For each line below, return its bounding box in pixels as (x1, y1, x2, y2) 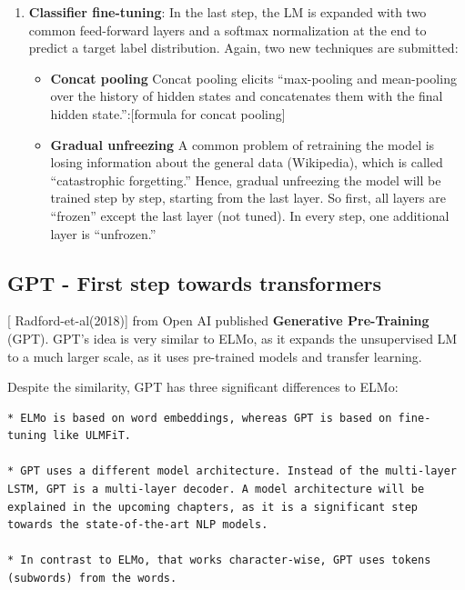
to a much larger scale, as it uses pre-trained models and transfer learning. (7, 346, 422, 365)
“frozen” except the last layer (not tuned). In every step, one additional (50, 205, 450, 225)
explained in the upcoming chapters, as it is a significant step (7, 500, 419, 514)
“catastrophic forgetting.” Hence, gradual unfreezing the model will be (50, 170, 441, 189)
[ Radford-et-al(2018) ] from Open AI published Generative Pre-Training (7, 311, 430, 330)
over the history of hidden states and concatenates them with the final (50, 86, 443, 105)
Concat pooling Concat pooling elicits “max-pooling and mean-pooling (50, 68, 457, 87)
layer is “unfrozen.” (50, 224, 157, 243)
